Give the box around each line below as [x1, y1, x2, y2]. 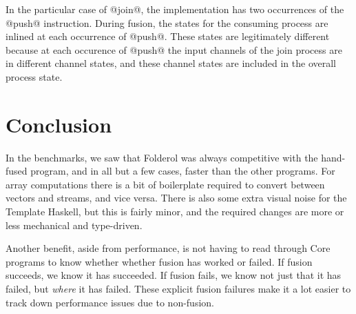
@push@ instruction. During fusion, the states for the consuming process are [6, 15, 328, 30]
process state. [6, 69, 63, 84]
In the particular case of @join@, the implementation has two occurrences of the [6, 2, 344, 16]
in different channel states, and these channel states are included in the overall [6, 56, 336, 70]
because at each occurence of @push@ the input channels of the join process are [6, 42, 342, 57]
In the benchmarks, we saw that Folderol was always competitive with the [6, 150, 318, 164]
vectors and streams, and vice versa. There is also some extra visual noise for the [6, 190, 347, 205]
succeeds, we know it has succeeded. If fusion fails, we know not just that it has [6, 268, 342, 282]
